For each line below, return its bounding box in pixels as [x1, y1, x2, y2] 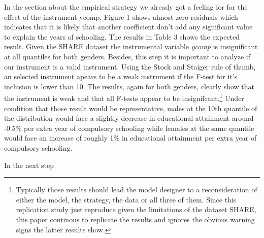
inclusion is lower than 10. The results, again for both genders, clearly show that [4, 81, 254, 91]
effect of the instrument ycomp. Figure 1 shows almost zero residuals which [4, 11, 238, 22]
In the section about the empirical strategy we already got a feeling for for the [4, 2, 248, 12]
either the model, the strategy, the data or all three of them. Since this [16, 194, 237, 205]
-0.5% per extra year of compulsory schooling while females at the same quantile [4, 122, 254, 133]
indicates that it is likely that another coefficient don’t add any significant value [4, 21, 253, 32]
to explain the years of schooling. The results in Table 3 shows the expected [4, 31, 240, 42]
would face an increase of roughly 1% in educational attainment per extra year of [4, 132, 257, 143]
